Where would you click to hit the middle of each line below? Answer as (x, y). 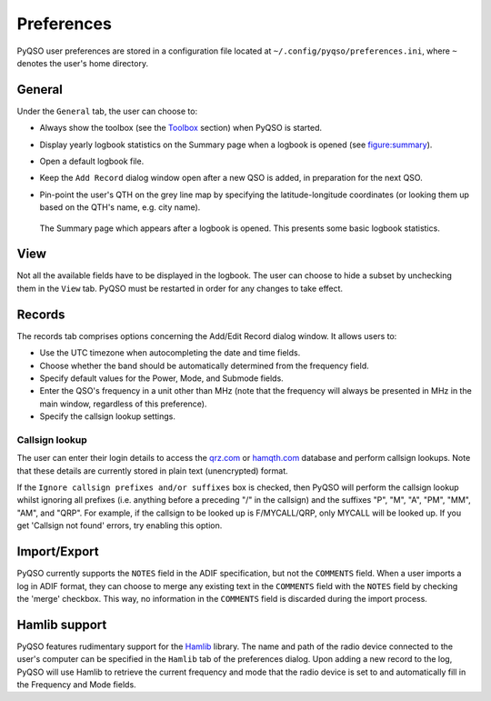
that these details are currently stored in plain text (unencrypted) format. (152, 471)
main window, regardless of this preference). (123, 404)
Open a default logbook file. (92, 161)
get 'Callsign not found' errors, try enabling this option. (120, 526)
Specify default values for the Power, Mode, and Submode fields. (161, 378)
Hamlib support (62, 624)
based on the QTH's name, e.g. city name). (120, 207)
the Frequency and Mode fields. (76, 684)
